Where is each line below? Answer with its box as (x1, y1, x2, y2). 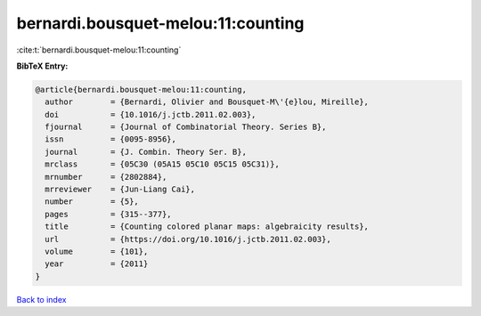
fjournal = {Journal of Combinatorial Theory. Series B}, (45, 122, 327, 133)
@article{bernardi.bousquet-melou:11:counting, (35, 85, 247, 94)
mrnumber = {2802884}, (45, 172, 167, 182)
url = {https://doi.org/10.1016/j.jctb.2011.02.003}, (45, 234, 331, 244)
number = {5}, (45, 197, 140, 207)
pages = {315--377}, (45, 209, 173, 219)
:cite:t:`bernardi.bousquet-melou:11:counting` (16, 45, 182, 55)
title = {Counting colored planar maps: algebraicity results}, (45, 222, 370, 231)
